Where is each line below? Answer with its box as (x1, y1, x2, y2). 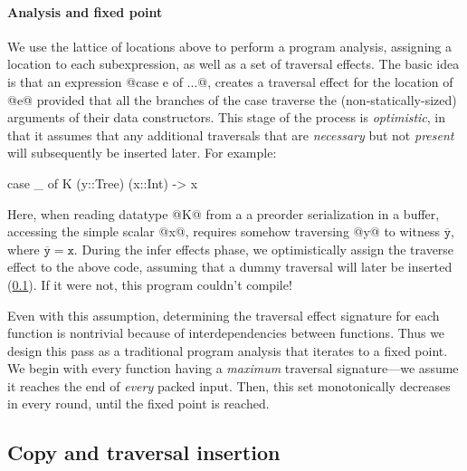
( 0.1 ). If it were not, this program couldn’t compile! (7, 274, 292, 293)
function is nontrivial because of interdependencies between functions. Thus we (7, 323, 445, 342)
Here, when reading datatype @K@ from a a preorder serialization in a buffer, (7, 204, 440, 223)
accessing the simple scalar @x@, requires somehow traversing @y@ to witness (7, 222, 440, 241)
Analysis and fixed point (7, 2, 163, 21)
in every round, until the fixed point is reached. (7, 394, 270, 413)
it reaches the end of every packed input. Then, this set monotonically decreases (7, 376, 451, 395)
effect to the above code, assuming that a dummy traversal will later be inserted (7, 257, 453, 276)
